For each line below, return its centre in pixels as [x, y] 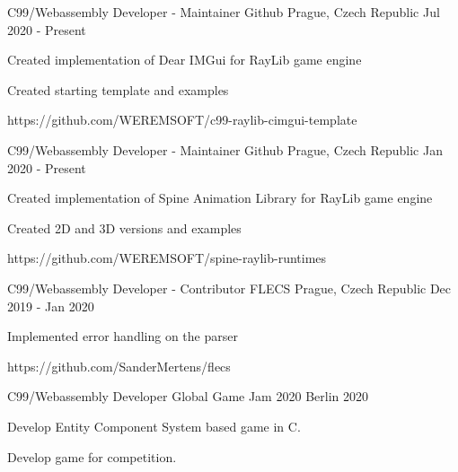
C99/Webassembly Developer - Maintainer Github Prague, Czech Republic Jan [225, 149]
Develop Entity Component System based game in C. [154, 426]
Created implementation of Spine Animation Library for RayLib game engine [220, 198]
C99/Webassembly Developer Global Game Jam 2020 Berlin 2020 [188, 396]
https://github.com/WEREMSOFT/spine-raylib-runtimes [167, 258]
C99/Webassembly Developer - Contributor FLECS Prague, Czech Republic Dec [229, 288]
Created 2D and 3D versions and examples [124, 227]
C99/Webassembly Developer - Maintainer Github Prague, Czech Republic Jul [224, 12]
